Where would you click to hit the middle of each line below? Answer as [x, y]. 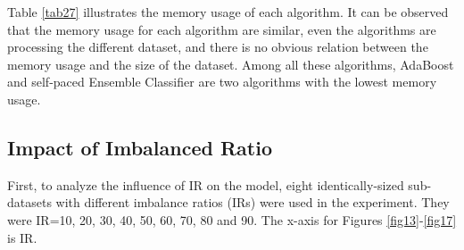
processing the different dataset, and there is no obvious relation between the [218, 47]
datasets [29, 202]
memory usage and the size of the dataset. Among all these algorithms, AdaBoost [231, 64]
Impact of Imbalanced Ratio [140, 147]
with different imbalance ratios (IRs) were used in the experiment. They [253, 202]
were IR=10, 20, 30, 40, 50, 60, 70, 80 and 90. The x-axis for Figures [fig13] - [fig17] [232, 219]
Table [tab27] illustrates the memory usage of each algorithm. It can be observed [228, 12]
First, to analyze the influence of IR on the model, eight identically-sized [206, 184]
